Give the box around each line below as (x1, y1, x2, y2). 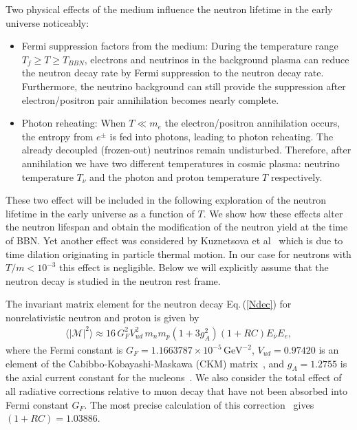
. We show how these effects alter (203, 206, 343, 220)
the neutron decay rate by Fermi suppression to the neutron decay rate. (21, 65, 324, 80)
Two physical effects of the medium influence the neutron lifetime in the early (6, 2, 333, 16)
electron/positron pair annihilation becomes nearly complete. (21, 92, 279, 107)
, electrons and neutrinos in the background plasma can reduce (84, 52, 349, 66)
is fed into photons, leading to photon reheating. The (109, 129, 334, 143)
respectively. (270, 169, 323, 184)
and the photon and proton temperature (89, 169, 259, 184)
